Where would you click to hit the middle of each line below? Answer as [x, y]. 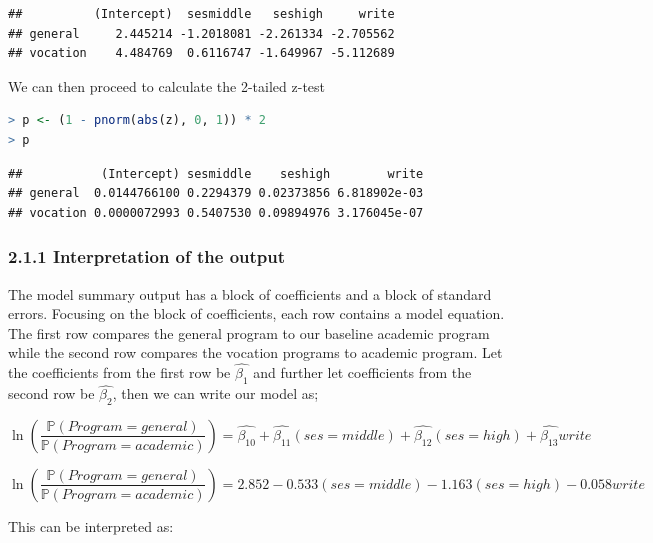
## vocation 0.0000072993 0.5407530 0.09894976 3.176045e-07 [216, 212]
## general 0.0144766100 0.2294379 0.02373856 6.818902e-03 [216, 193]
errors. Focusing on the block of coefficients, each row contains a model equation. [256, 313]
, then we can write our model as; [215, 393]
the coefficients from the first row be [119, 372]
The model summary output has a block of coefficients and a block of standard [250, 293]
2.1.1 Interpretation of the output [147, 256]
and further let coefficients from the [362, 372]
